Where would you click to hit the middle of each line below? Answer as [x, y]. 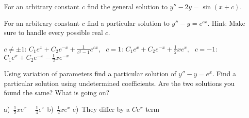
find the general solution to [127, 6]
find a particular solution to [128, 23]
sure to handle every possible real [54, 32]
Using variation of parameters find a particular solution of [90, 74]
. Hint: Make [226, 23]
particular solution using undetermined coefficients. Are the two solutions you [119, 83]
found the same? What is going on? [57, 93]
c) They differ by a [101, 109]
